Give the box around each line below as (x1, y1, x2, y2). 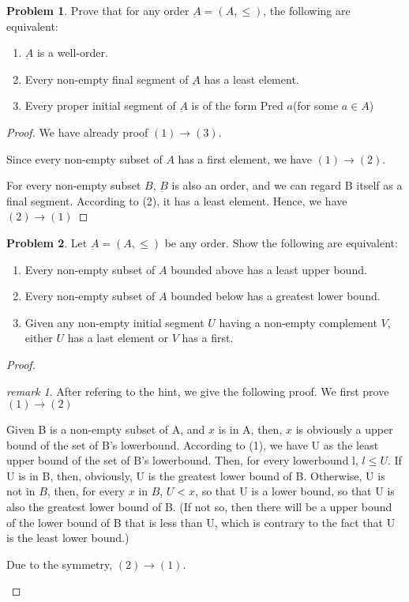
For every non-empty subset (6, 177, 141, 194)
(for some (292, 97, 339, 114)
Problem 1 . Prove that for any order (6, 2, 189, 18)
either (24, 329, 53, 346)
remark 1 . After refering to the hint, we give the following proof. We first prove (6, 382, 389, 399)
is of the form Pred (191, 97, 283, 114)
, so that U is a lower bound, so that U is (195, 483, 395, 499)
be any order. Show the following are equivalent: (164, 234, 398, 250)
